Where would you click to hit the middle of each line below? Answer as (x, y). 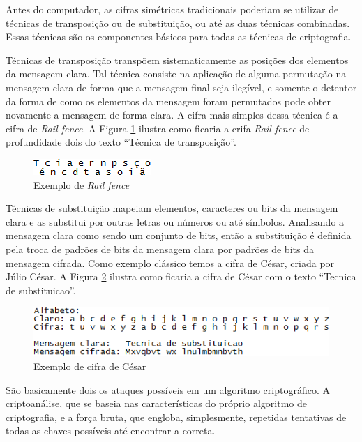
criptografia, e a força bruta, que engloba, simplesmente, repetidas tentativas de (176, 417)
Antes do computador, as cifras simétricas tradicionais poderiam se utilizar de (172, 9)
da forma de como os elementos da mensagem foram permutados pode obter (168, 101)
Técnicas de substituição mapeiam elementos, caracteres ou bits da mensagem (172, 208)
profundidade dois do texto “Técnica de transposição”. (121, 142)
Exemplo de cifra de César (90, 366)
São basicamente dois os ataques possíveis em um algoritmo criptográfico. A (168, 389)
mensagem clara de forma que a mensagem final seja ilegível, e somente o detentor (181, 87)
